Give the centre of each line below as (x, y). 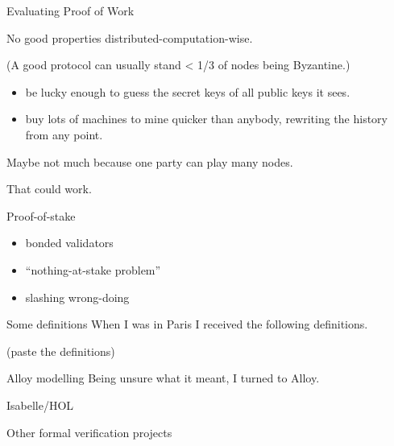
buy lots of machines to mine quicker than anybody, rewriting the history (206, 119)
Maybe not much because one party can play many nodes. (150, 161)
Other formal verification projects (89, 432)
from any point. (64, 134)
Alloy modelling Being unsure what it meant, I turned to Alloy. (163, 378)
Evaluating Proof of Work (71, 10)
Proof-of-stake (41, 215)
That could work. (49, 189)
